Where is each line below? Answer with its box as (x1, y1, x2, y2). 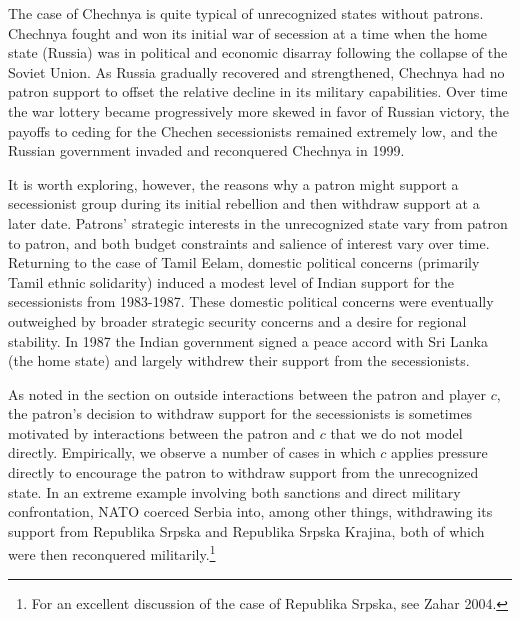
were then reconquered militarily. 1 (8, 541, 216, 565)
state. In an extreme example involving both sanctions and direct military (8, 481, 461, 502)
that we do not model (330, 422, 463, 443)
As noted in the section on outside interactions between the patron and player (8, 383, 486, 404)
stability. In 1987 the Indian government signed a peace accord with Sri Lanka (8, 330, 488, 351)
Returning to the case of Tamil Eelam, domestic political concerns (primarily (8, 252, 480, 273)
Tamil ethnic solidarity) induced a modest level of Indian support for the (8, 271, 455, 292)
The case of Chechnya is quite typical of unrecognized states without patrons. (8, 3, 484, 23)
